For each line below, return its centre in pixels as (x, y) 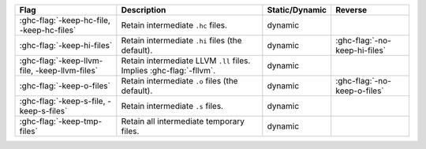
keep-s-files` (43, 111)
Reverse (351, 10)
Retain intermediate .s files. (172, 106)
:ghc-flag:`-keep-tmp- (61, 121)
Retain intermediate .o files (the (179, 81)
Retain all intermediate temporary (183, 121)
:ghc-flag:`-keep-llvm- (61, 61)
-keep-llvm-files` (67, 71)
